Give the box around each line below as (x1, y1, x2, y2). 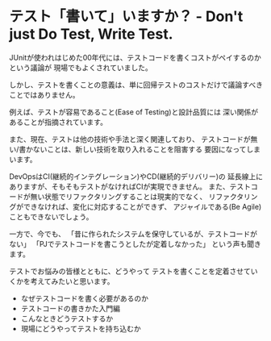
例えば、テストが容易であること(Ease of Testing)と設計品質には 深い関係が (9, 106, 259, 117)
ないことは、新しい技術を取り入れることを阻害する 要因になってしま (32, 144, 261, 154)
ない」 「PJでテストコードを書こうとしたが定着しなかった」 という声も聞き (9, 239, 261, 248)
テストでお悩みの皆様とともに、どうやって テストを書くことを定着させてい (9, 266, 258, 276)
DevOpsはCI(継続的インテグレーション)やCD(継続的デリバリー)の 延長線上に (9, 171, 263, 181)
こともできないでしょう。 (9, 211, 94, 222)
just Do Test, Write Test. (9, 25, 173, 44)
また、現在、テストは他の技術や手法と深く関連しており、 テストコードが (9, 134, 251, 143)
